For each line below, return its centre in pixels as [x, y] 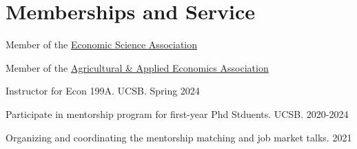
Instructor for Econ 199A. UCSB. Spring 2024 [103, 91]
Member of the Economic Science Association [102, 44]
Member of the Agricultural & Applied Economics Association [137, 67]
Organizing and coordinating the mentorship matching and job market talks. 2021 [179, 137]
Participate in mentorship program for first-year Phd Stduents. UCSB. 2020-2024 [177, 113]
